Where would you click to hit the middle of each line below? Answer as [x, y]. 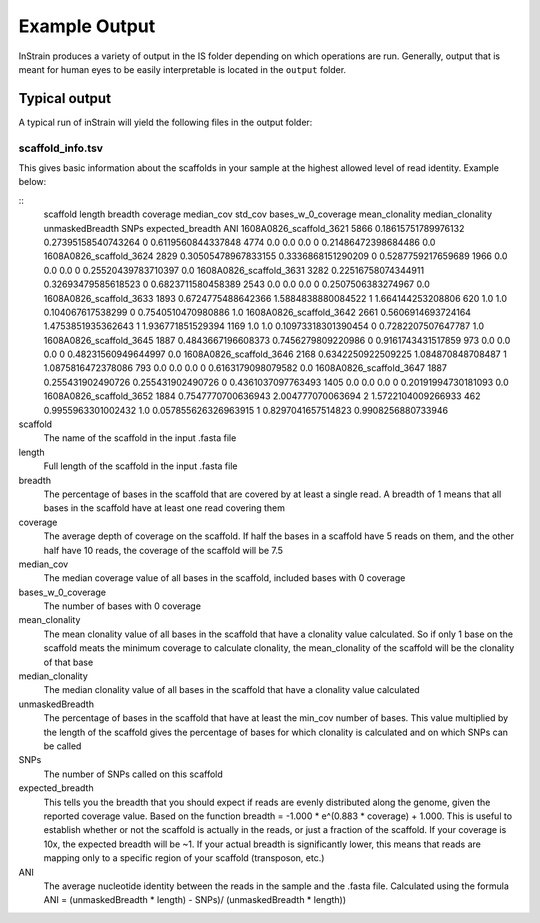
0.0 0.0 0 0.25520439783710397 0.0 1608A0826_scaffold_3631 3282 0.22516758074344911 [234, 270]
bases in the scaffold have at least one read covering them [164, 508]
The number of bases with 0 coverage [122, 606]
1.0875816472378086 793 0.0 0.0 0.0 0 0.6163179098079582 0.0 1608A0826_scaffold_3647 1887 [245, 368]
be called [62, 746]
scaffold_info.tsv [61, 148]
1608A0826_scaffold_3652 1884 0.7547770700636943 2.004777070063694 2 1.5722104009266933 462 [262, 396]
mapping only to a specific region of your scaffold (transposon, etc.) [184, 858]
